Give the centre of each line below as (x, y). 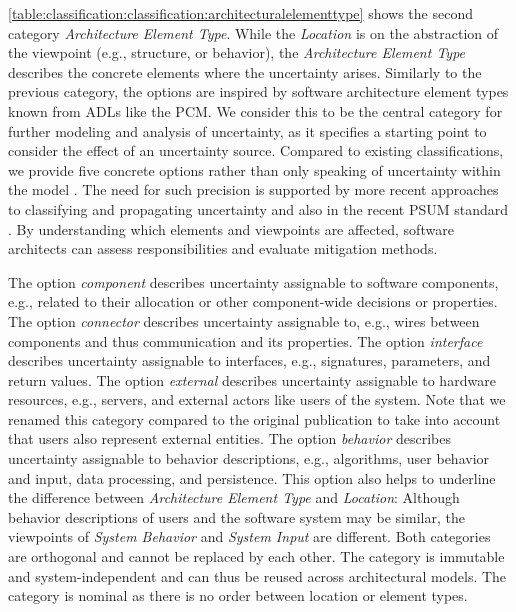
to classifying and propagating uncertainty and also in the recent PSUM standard (258, 208)
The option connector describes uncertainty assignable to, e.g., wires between (244, 320)
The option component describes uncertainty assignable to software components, (253, 281)
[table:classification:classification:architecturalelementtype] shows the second (240, 13)
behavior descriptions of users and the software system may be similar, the (236, 516)
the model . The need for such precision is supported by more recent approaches (253, 189)
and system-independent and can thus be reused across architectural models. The (257, 575)
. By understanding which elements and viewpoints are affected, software (231, 228)
